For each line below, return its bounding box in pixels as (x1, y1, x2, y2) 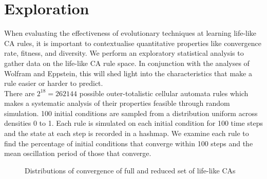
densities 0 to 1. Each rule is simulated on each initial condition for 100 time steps (4, 118, 263, 128)
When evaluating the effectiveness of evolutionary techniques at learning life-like (4, 28, 257, 38)
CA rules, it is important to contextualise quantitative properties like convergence (4, 37, 261, 48)
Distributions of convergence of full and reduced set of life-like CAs (25, 165, 236, 175)
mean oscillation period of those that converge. (4, 148, 151, 159)
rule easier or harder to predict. (4, 78, 103, 88)
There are (4, 87, 35, 98)
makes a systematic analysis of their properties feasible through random (4, 98, 230, 108)
